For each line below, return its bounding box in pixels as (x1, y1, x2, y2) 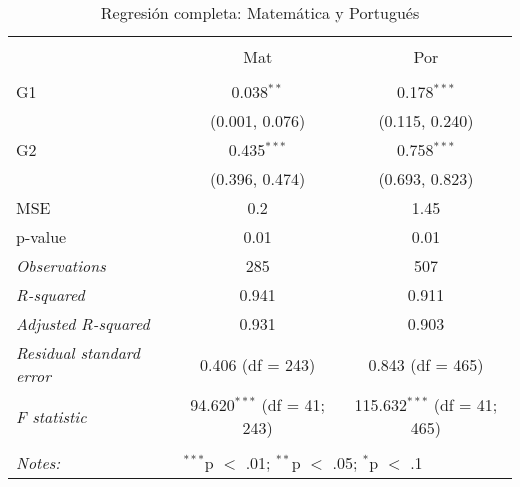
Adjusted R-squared (16, 312, 150, 335)
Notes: (16, 451, 61, 474)
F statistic (16, 404, 87, 428)
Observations (16, 254, 106, 277)
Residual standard (16, 341, 140, 364)
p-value (16, 225, 67, 248)
